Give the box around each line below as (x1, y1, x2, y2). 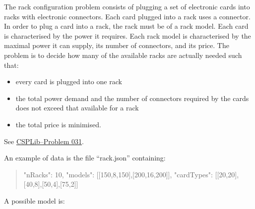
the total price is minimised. (15, 119, 101, 129)
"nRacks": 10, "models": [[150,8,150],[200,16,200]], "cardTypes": (23, 169, 213, 179)
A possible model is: (4, 195, 65, 206)
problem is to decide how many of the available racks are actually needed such (4, 50, 242, 60)
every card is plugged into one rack (15, 76, 122, 87)
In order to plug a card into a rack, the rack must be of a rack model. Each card (4, 21, 249, 31)
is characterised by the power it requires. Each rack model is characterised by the (4, 30, 251, 41)
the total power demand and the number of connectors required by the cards (15, 93, 249, 103)
